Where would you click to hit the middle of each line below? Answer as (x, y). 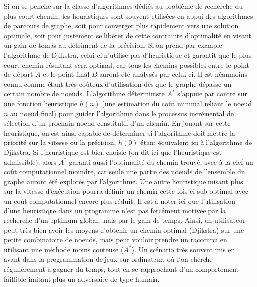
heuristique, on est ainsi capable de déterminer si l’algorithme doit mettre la (120, 132)
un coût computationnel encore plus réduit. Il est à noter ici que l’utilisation (120, 200)
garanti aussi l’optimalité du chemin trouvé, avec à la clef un (161, 162)
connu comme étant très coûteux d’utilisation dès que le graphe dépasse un (118, 84)
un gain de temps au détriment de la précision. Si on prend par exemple (113, 45)
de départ (19, 74)
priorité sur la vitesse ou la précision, (60, 142)
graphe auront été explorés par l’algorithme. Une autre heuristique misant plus (124, 181)
